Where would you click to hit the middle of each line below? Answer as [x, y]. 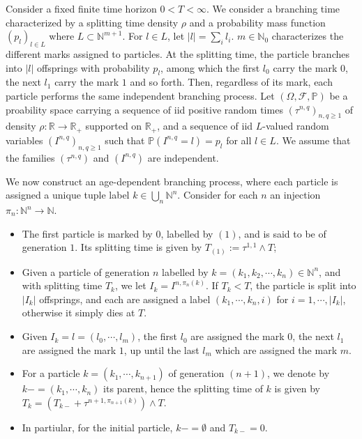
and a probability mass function [257, 22]
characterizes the [308, 36]
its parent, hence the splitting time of [183, 388]
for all [239, 140]
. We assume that [313, 140]
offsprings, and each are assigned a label [125, 299]
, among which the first [210, 67]
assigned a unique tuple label [68, 195]
